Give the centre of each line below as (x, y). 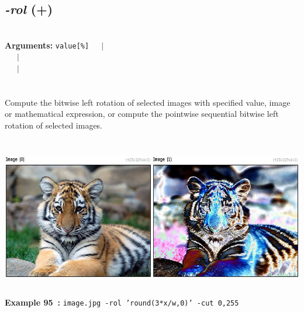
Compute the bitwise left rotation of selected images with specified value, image (148, 102)
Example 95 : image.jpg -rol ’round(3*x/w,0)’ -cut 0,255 (122, 302)
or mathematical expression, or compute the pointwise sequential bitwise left (142, 114)
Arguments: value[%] (47, 45)
